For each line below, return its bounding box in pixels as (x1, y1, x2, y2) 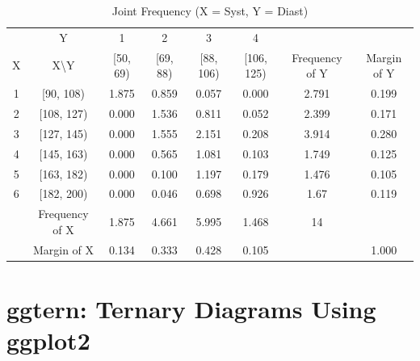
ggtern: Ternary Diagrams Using (6, 292, 376, 325)
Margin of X (32, 241, 94, 258)
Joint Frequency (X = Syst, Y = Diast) (111, 2, 309, 19)
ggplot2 (6, 324, 90, 357)
